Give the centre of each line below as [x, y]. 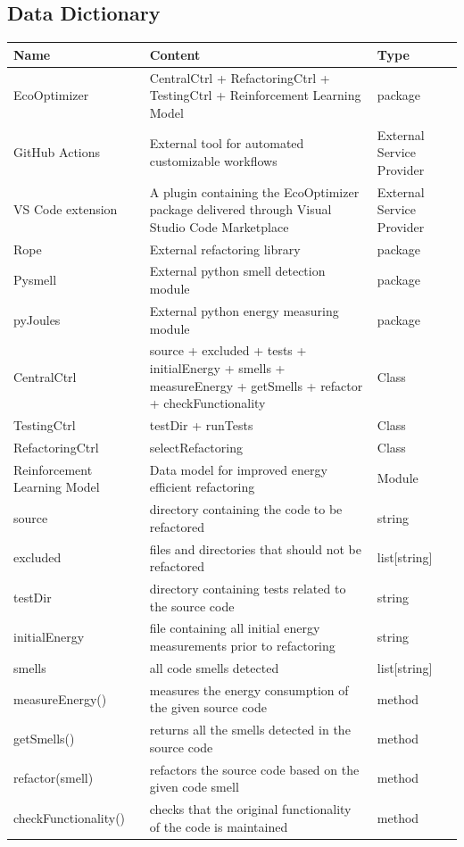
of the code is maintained [219, 826]
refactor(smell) [54, 778]
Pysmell [35, 280]
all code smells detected [214, 667]
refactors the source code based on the [254, 769]
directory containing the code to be [246, 509]
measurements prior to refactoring [242, 646]
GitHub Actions [57, 152]
